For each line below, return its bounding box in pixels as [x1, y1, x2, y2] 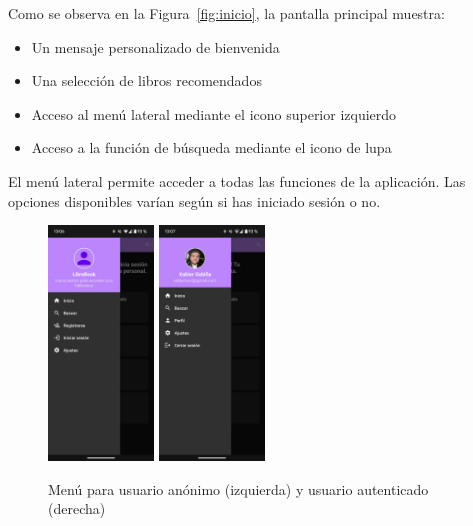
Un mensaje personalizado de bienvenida [31, 36, 280, 57]
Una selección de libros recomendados [31, 70, 262, 91]
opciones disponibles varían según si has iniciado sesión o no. [8, 190, 381, 211]
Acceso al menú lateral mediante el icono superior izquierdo [31, 103, 397, 124]
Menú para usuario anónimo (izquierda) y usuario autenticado [48, 478, 429, 499]
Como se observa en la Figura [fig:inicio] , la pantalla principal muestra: [8, 3, 445, 23]
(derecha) [48, 498, 106, 519]
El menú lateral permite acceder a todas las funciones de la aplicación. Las [8, 170, 466, 191]
